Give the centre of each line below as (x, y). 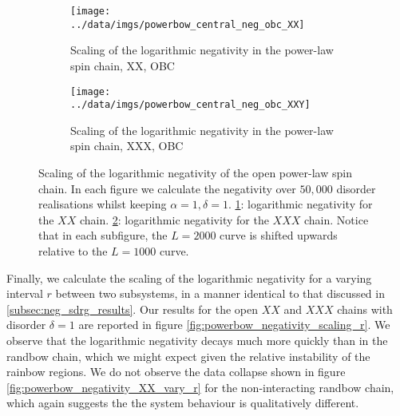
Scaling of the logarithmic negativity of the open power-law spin (195, 172)
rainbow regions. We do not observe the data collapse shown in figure (176, 372)
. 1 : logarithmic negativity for (300, 204)
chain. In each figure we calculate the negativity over (167, 188)
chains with (365, 309)
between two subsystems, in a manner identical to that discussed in (220, 293)
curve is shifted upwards (279, 235)
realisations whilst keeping (103, 204)
